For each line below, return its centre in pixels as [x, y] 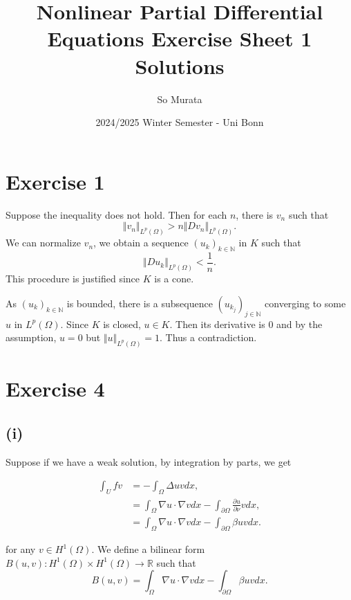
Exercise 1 [55, 181]
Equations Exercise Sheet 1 [180, 38]
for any [21, 549]
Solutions [180, 65]
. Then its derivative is [217, 324]
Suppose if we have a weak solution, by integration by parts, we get [149, 461]
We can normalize [43, 243]
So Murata [180, 99]
